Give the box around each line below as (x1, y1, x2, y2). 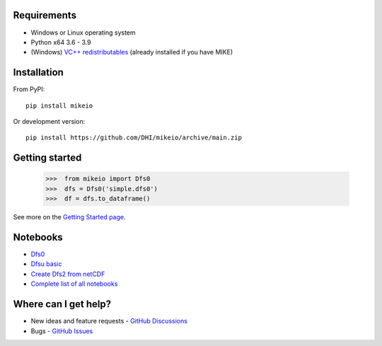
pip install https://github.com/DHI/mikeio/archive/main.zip (25, 134, 242, 142)
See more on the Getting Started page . (13, 213, 127, 221)
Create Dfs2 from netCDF (30, 270, 105, 278)
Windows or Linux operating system (30, 28, 136, 37)
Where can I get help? (13, 298, 112, 311)
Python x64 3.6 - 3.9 (30, 38, 91, 46)
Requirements (13, 9, 77, 21)
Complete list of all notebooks (30, 279, 118, 288)
